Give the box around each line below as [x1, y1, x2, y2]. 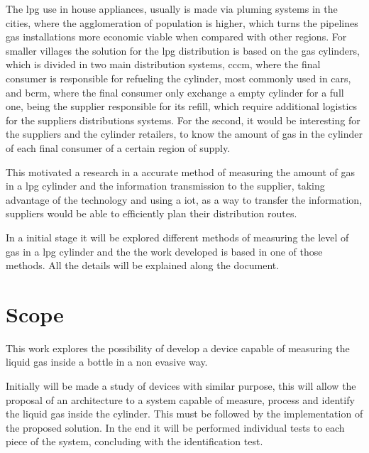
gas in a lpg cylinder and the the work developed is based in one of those [6, 244, 323, 258]
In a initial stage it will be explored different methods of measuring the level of [6, 229, 349, 244]
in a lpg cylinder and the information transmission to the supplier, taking [6, 178, 325, 193]
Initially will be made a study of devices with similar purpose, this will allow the [6, 378, 356, 393]
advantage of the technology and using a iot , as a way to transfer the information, [6, 192, 363, 207]
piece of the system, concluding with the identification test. [6, 434, 263, 449]
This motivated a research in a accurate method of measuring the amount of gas [6, 164, 355, 179]
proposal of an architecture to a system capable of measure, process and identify [6, 392, 355, 407]
